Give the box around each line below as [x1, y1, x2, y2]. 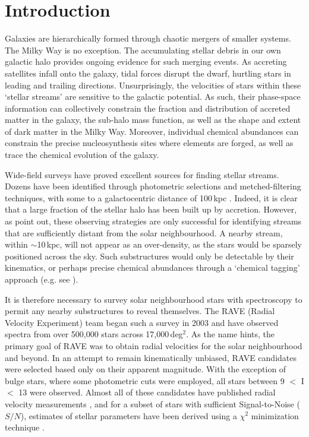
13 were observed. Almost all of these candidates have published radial [18, 386, 276, 398]
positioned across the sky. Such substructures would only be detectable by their [5, 249, 294, 262]
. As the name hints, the [186, 328, 275, 340]
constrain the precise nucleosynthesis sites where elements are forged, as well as [5, 137, 294, 149]
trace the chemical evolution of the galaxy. [5, 148, 159, 161]
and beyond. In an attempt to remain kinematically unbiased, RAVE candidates [5, 351, 297, 363]
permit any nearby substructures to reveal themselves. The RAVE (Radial [5, 305, 275, 317]
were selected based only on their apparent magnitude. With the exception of [5, 363, 286, 375]
